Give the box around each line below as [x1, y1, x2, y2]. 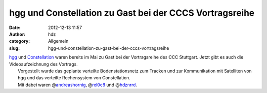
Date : [9, 25, 21, 31]
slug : [9, 45, 20, 51]
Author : [9, 31, 26, 37]
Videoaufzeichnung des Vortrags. [9, 61, 78, 67]
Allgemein [48, 38, 69, 44]
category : [9, 38, 30, 44]
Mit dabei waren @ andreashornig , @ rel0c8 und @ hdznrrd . [18, 82, 137, 88]
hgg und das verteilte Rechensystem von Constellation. [18, 75, 131, 81]
